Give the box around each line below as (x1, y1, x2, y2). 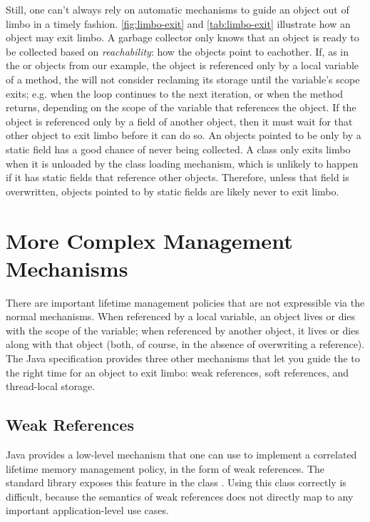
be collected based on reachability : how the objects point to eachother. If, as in (6, 43, 349, 58)
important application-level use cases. (6, 503, 169, 518)
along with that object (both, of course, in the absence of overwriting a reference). (6, 337, 365, 352)
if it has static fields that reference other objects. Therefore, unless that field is (6, 170, 349, 185)
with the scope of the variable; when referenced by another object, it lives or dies (6, 322, 359, 337)
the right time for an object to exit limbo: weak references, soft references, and (6, 364, 349, 379)
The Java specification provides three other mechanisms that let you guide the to (6, 351, 360, 365)
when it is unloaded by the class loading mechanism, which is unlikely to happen (6, 155, 359, 170)
